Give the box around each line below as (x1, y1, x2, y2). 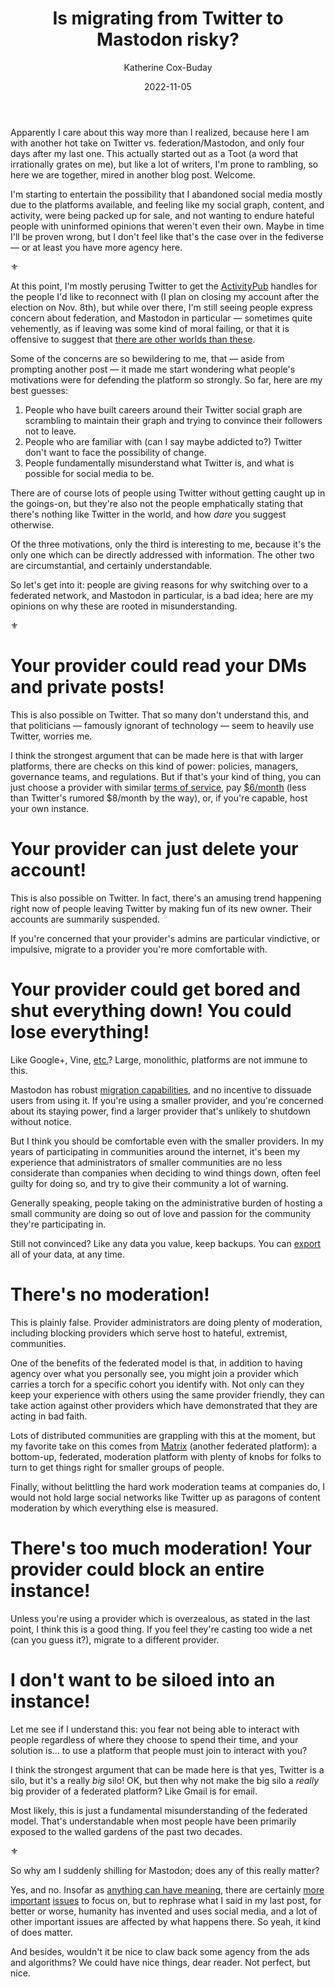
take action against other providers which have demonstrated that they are (10, 1399, 318, 1411)
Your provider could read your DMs (10, 655, 307, 677)
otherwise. (10, 518, 55, 531)
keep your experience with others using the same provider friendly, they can (10, 1388, 325, 1401)
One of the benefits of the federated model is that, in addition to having (10, 1357, 303, 1369)
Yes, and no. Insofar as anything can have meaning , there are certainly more (10, 1883, 325, 1896)
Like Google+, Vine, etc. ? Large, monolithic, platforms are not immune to (10, 1053, 308, 1066)
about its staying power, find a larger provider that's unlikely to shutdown (10, 1105, 311, 1117)
